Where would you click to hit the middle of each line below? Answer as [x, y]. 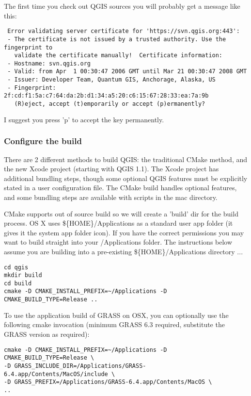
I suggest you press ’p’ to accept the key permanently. [84, 119]
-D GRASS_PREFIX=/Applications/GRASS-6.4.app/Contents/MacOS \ [108, 382]
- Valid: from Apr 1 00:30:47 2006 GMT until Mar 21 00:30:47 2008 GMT [127, 72]
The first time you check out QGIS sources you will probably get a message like [122, 6]
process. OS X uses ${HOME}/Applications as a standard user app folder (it [118, 223]
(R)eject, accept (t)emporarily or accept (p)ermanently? [110, 104]
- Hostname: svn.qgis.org [49, 63]
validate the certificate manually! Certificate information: [118, 56]
